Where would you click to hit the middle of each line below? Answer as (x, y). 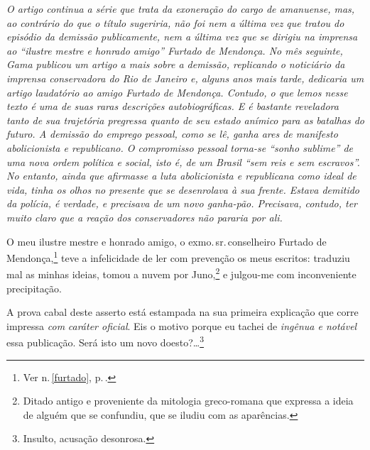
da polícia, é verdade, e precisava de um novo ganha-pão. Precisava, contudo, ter (182, 203)
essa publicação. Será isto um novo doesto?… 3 (105, 341)
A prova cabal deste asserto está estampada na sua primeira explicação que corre (183, 312)
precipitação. (34, 288)
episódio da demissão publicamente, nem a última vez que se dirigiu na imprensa (182, 37)
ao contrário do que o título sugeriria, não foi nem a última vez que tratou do (175, 22)
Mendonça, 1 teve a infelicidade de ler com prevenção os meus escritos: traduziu (178, 257)
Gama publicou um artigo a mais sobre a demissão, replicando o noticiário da (176, 64)
